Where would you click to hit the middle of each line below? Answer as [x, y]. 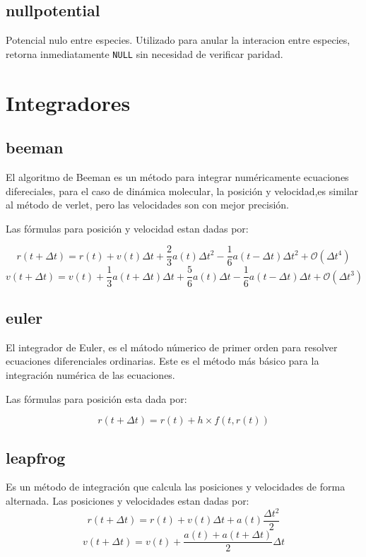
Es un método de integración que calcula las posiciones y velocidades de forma [176, 487]
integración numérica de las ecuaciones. [90, 374]
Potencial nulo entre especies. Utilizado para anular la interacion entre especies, [178, 40]
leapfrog [36, 457]
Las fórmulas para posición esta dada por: [96, 398]
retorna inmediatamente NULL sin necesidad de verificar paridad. [144, 53]
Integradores [68, 102]
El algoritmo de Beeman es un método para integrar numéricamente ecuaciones [177, 177]
